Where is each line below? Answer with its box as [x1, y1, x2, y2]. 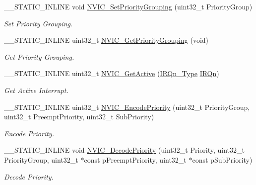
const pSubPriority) [192, 154, 253, 165]
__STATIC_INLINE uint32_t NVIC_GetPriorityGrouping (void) [4, 35, 209, 45]
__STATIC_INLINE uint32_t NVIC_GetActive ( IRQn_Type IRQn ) [4, 68, 219, 79]
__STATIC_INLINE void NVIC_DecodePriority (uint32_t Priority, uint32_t [4, 145, 245, 155]
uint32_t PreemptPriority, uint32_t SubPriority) [4, 111, 154, 122]
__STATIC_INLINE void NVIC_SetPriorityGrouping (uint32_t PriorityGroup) [4, 1, 253, 11]
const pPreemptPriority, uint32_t [84, 154, 187, 165]
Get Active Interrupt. [4, 85, 68, 95]
